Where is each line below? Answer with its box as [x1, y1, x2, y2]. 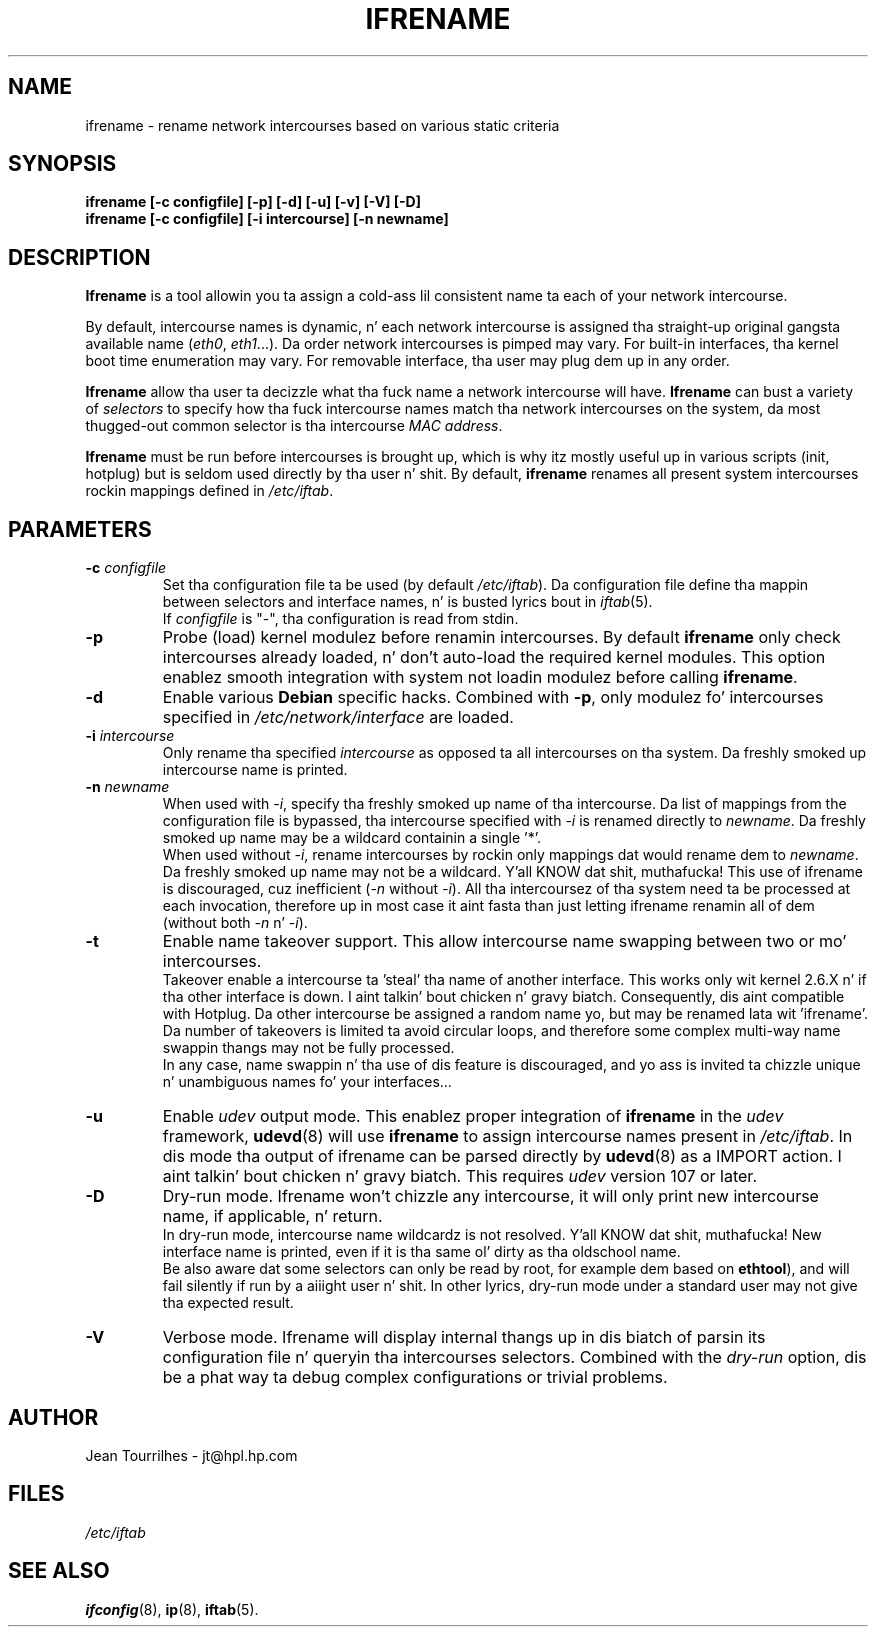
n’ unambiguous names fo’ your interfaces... [162, 1073, 452, 1091]
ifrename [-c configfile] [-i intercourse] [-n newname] [85, 210, 449, 228]
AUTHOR [8, 1404, 99, 1430]
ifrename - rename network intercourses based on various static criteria [85, 116, 560, 134]
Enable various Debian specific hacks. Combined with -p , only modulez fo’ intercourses [162, 687, 824, 708]
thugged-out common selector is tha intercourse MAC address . [85, 417, 503, 435]
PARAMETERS [8, 516, 152, 542]
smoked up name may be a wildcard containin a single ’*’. [162, 829, 542, 847]
